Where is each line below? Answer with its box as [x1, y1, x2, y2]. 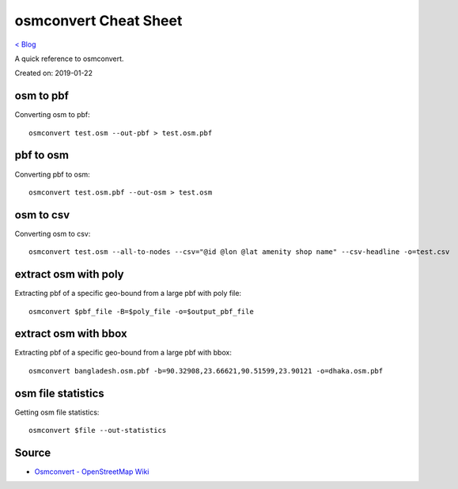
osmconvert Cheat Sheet [14, 12, 183, 29]
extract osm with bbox [14, 327, 127, 340]
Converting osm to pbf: [14, 110, 90, 119]
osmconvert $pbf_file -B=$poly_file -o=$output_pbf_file [28, 307, 255, 316]
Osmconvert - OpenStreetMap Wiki [34, 467, 150, 476]
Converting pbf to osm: [14, 169, 90, 179]
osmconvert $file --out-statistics [28, 426, 167, 435]
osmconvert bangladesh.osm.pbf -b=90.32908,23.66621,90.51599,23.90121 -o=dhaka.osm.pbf [28, 366, 384, 375]
